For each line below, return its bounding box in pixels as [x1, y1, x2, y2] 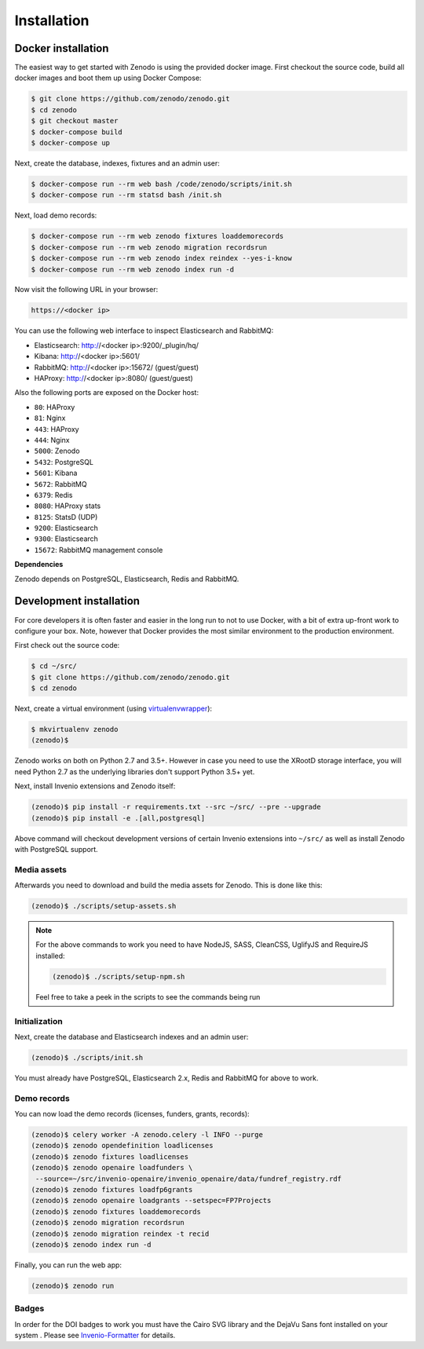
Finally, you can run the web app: [14, 1260, 122, 1270]
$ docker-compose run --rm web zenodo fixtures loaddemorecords [31, 232, 284, 241]
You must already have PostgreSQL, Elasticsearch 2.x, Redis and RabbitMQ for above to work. [14, 1073, 319, 1083]
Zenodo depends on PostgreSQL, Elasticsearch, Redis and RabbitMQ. [14, 574, 239, 583]
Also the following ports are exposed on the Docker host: [14, 388, 199, 397]
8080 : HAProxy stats [34, 501, 101, 510]
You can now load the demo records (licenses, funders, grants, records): [14, 1110, 250, 1119]
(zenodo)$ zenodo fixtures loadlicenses [31, 1152, 188, 1161]
